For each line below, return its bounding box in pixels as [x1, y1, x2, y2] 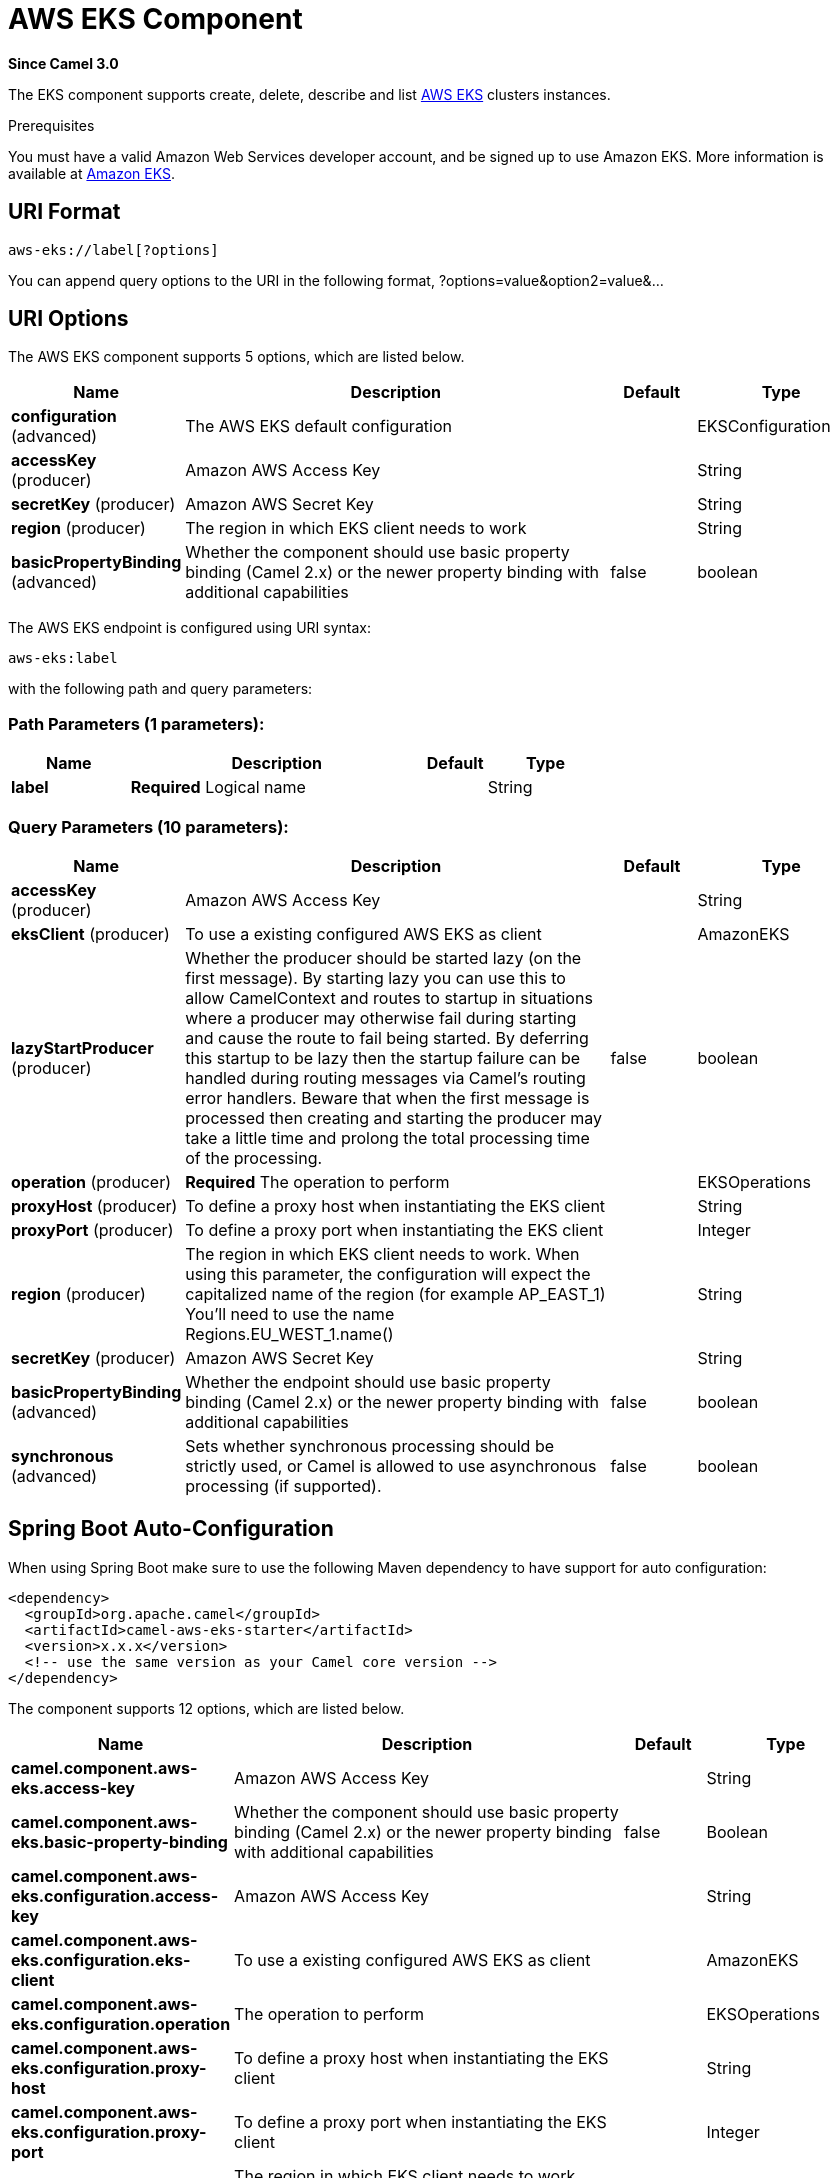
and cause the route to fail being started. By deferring [185, 1027, 589, 1048]
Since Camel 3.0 [8, 54, 119, 72]
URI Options [8, 306, 129, 332]
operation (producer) [11, 1171, 172, 1192]
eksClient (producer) [11, 923, 170, 944]
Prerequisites [8, 116, 95, 134]
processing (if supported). [185, 1475, 382, 1496]
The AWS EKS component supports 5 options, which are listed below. [8, 348, 465, 366]
